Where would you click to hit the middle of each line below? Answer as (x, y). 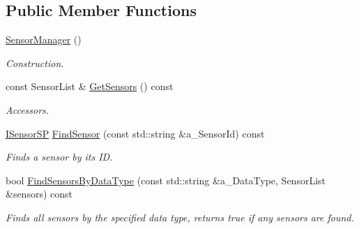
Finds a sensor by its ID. (59, 157)
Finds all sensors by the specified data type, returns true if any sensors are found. (180, 217)
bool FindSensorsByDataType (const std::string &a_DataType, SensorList (166, 180)
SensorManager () (44, 39)
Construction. (35, 62)
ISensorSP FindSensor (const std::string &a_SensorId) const (135, 133)
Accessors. (28, 109)
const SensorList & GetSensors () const (90, 86)
